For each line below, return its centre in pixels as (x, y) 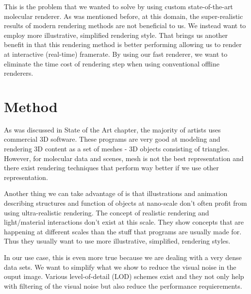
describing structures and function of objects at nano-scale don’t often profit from (125, 203)
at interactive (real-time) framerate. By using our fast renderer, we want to (116, 54)
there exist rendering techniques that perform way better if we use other (111, 168)
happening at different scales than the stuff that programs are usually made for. (123, 231)
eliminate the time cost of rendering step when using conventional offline (112, 63)
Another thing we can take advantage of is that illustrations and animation (116, 193)
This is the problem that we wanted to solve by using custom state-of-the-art (118, 6)
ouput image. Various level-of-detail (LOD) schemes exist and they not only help (124, 276)
